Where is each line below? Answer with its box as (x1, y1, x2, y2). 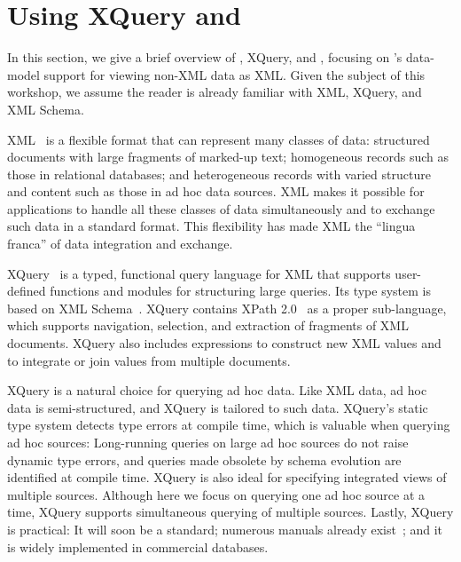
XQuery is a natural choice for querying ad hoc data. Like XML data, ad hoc (7, 381, 427, 400)
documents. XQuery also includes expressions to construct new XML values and (7, 334, 441, 352)
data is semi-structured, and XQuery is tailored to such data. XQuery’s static (7, 398, 428, 416)
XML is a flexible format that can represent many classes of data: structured (7, 130, 430, 148)
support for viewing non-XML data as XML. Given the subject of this (43, 65, 426, 83)
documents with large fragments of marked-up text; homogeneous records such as (7, 147, 449, 166)
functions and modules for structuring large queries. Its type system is (50, 281, 431, 300)
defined (7, 281, 46, 300)
